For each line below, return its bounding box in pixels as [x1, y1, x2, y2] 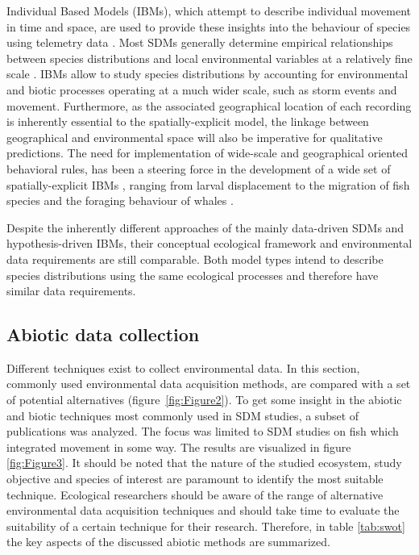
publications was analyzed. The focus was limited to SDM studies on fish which [6, 423, 399, 440]
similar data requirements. [6, 282, 136, 299]
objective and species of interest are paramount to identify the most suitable [6, 470, 384, 487]
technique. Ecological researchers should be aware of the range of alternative [6, 486, 384, 503]
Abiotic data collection [6, 322, 200, 347]
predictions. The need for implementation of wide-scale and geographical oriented [6, 144, 409, 161]
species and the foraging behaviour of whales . [6, 192, 234, 209]
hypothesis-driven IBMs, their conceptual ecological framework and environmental [6, 235, 413, 252]
